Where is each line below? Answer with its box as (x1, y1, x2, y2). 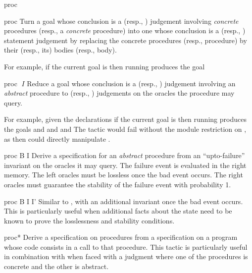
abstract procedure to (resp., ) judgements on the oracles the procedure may (4, 88, 235, 98)
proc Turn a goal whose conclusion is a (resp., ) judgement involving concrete (4, 15, 239, 26)
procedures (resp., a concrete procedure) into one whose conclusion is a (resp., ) (4, 25, 246, 36)
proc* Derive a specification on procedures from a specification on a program (4, 232, 238, 242)
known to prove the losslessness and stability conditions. (4, 215, 175, 225)
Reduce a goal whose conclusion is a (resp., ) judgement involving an (27, 78, 236, 88)
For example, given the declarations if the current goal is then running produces (4, 114, 247, 124)
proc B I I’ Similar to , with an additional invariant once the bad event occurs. (4, 196, 243, 206)
